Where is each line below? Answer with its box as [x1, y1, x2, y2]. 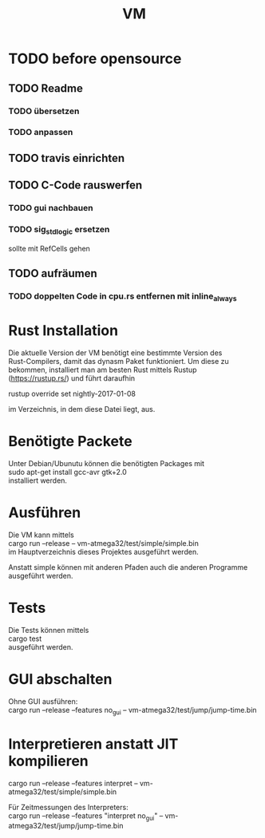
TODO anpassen [8, 127, 73, 138]
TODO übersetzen [8, 105, 80, 117]
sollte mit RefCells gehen [8, 243, 90, 253]
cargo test [8, 634, 42, 643]
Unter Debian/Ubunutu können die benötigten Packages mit [8, 459, 205, 468]
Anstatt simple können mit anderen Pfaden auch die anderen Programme [8, 563, 248, 572]
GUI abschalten [8, 670, 113, 689]
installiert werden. [8, 476, 68, 485]
